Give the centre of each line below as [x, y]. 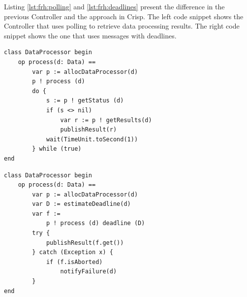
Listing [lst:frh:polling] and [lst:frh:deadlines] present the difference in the [114, 6]
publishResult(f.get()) [85, 243]
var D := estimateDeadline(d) [81, 204]
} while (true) [57, 149]
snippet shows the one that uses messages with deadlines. [90, 35]
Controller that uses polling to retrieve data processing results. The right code [122, 26]
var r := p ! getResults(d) [106, 120]
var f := [46, 214]
